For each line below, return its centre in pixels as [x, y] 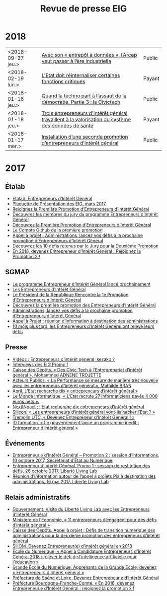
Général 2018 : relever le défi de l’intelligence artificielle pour [75, 557]
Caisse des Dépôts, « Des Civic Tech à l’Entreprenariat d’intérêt [77, 370]
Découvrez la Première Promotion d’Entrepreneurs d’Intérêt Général [82, 224]
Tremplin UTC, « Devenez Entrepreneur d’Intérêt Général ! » [74, 417]
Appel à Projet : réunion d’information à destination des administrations [85, 321]
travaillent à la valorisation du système [86, 119]
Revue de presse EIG [83, 9]
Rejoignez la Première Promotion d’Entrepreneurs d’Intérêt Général [81, 209]
